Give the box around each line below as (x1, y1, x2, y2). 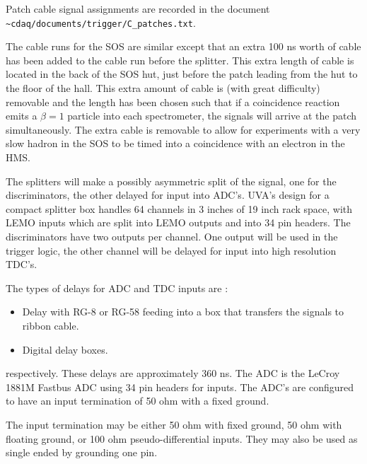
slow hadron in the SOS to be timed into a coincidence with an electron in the (6, 136, 345, 151)
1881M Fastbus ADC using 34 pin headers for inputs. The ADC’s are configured (6, 379, 354, 394)
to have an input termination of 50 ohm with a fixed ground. (6, 393, 269, 408)
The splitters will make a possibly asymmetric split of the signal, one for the (6, 173, 337, 188)
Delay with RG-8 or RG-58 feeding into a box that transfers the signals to (22, 304, 344, 319)
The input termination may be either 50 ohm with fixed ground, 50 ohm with (6, 417, 342, 431)
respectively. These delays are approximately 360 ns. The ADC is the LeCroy (6, 366, 340, 381)
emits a (6, 108, 37, 123)
